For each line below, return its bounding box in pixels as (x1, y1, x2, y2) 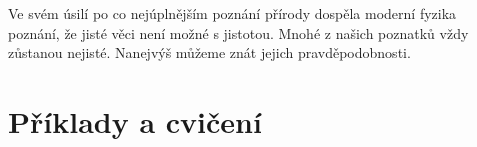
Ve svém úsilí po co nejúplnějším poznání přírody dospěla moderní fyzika (8, 3, 457, 23)
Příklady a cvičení (8, 100, 262, 141)
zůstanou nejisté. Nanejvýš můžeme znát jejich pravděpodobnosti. (8, 42, 411, 63)
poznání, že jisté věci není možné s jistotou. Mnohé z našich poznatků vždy (8, 22, 469, 43)
